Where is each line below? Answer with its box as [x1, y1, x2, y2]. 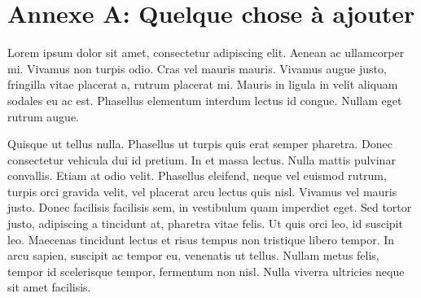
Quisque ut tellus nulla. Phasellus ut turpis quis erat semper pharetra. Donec [7, 135, 392, 152]
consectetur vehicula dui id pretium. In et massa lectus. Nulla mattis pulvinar [7, 151, 396, 168]
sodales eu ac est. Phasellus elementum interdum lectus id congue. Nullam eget [7, 91, 402, 108]
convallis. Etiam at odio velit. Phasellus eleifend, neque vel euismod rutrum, [7, 167, 387, 184]
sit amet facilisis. [7, 278, 91, 296]
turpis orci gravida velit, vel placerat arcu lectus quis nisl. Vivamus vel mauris [7, 182, 397, 199]
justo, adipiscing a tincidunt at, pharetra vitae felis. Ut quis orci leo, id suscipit [7, 215, 403, 232]
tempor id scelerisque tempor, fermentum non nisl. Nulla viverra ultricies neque [7, 262, 405, 279]
